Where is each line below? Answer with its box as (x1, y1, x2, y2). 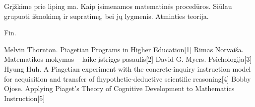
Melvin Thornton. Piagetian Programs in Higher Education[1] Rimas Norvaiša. (4, 44, 244, 54)
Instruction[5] (4, 93, 45, 103)
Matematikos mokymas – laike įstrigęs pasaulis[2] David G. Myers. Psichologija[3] (4, 54, 252, 64)
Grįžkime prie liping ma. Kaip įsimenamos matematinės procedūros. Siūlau (4, 1, 232, 11)
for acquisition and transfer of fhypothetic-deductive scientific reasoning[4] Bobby (4, 73, 251, 84)
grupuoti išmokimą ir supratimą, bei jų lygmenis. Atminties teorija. (4, 10, 209, 21)
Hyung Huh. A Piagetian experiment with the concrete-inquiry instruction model (4, 63, 251, 74)
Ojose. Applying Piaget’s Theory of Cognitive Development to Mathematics (4, 83, 235, 94)
